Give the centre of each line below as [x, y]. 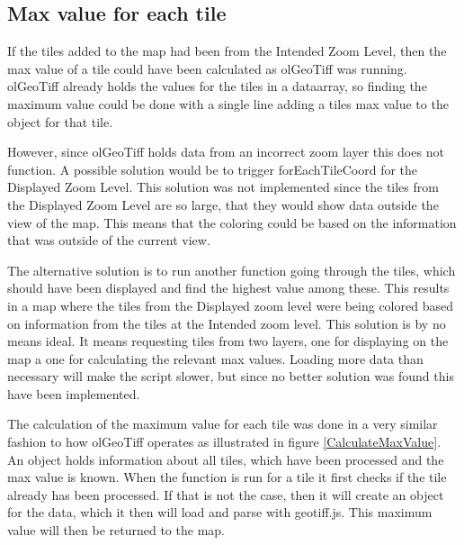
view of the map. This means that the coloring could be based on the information [232, 222]
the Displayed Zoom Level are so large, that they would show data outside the [223, 204]
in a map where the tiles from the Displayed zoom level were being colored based [230, 305]
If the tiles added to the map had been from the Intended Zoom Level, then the [227, 51]
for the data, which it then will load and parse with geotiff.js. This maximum [220, 512]
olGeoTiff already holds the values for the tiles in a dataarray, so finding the [217, 86]
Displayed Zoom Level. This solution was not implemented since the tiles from [223, 187]
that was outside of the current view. [109, 240]
